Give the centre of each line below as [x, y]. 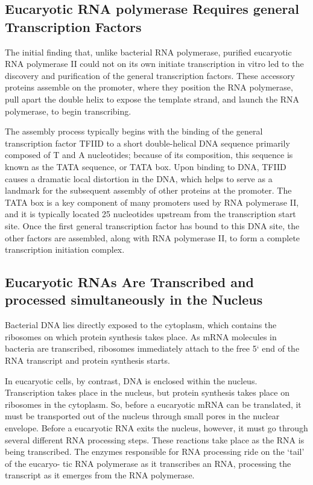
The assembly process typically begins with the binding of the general [134, 131]
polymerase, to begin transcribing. [68, 111]
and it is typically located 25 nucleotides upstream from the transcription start [150, 214]
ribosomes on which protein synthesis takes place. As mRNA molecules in [141, 336]
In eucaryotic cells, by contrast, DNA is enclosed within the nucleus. [131, 380]
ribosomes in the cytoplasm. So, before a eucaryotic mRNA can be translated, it [153, 404]
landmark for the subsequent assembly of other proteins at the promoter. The [148, 190]
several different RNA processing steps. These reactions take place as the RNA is [155, 439]
